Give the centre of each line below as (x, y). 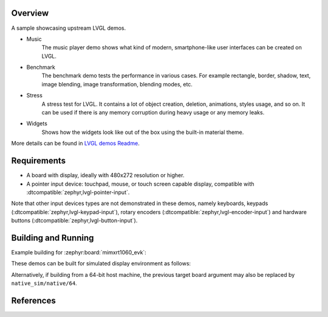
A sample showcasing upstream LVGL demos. (69, 28)
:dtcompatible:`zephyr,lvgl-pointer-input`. (78, 192)
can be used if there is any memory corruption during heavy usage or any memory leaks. (153, 113)
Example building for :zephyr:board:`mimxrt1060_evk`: (79, 252)
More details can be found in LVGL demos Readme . (75, 144)
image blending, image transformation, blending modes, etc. (117, 84)
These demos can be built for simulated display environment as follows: (101, 263)
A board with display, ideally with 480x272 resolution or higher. (105, 175)
